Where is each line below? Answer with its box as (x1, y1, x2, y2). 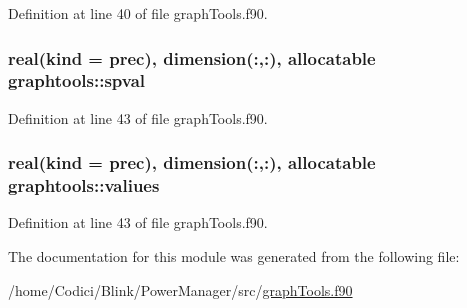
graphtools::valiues (8, 173, 160, 198)
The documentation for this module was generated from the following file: (8, 246, 460, 267)
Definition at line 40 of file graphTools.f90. (8, 3, 268, 23)
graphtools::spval (8, 68, 146, 93)
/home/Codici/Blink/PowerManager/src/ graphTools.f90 (8, 279, 353, 300)
